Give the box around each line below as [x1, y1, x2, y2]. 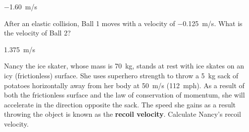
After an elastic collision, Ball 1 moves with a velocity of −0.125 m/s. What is [4, 18, 243, 28]
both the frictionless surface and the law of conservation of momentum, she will [4, 90, 245, 100]
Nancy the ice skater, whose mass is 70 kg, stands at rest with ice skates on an [4, 61, 244, 71]
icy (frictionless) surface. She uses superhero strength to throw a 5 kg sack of [4, 70, 239, 80]
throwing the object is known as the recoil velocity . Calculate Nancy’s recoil [4, 109, 241, 119]
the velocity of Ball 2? [4, 28, 71, 38]
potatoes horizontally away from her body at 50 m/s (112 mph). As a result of [4, 80, 245, 90]
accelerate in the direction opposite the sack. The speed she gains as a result [4, 99, 236, 109]
